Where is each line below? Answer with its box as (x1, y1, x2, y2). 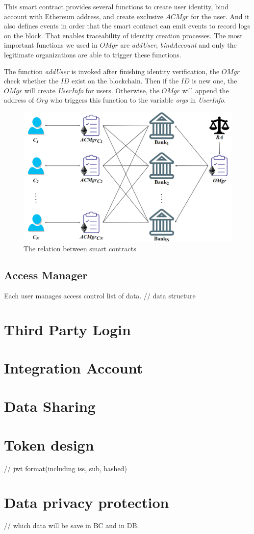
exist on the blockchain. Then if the (71, 76, 179, 86)
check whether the (4, 76, 58, 86)
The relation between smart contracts (24, 243, 136, 254)
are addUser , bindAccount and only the (120, 40, 237, 50)
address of (4, 95, 34, 105)
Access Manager (4, 267, 88, 283)
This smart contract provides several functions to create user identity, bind (4, 1, 229, 11)
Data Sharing (4, 396, 96, 416)
